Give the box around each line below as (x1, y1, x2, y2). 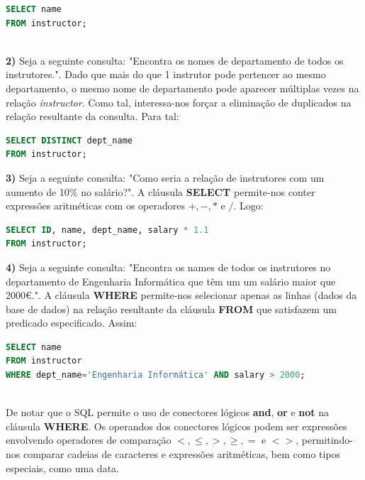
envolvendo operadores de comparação (6, 432, 172, 447)
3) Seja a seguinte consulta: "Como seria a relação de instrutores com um (6, 170, 325, 185)
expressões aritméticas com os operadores (6, 198, 185, 213)
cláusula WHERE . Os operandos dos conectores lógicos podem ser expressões (6, 418, 347, 433)
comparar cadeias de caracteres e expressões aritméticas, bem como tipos (23, 447, 341, 462)
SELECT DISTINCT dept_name (6, 135, 133, 146)
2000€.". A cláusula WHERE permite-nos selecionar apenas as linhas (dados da (6, 288, 357, 302)
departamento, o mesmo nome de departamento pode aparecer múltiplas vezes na (6, 80, 359, 95)
